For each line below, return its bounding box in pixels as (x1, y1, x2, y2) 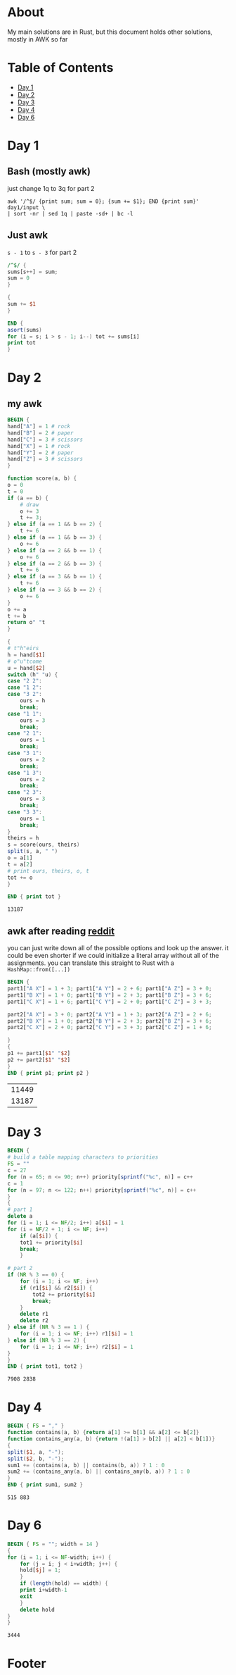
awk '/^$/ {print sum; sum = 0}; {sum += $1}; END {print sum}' (7, 198, 199, 205)
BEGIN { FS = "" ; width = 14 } (7, 1540, 99, 1548)
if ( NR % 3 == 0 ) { (7, 1271, 65, 1278)
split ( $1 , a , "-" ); (7, 1448, 65, 1455)
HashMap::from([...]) (7, 966, 71, 973)
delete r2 (20, 1317, 49, 1324)
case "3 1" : (7, 749, 42, 757)
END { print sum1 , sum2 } (7, 1481, 83, 1488)
